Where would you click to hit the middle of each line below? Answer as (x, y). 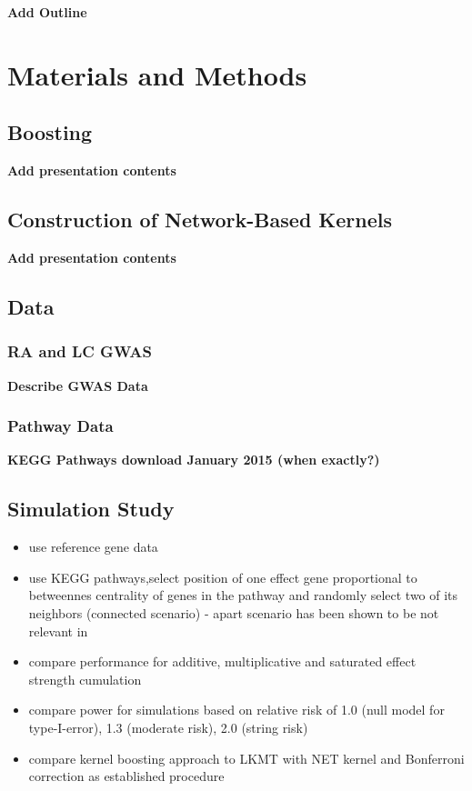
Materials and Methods (157, 74)
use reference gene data (93, 547)
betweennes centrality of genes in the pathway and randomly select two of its (243, 595)
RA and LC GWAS (80, 351)
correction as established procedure (126, 776)
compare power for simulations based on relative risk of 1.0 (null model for (236, 710)
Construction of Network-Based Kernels (200, 220)
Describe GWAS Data (78, 385)
